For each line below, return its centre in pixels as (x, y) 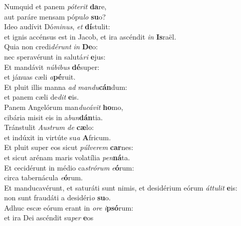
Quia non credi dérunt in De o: (51, 46)
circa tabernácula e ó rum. (44, 177)
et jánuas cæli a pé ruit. (40, 77)
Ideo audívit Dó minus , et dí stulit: (57, 26)
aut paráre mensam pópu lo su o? (55, 16)
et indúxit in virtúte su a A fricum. (58, 137)
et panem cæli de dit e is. (42, 97)
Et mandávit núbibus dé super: (52, 67)
